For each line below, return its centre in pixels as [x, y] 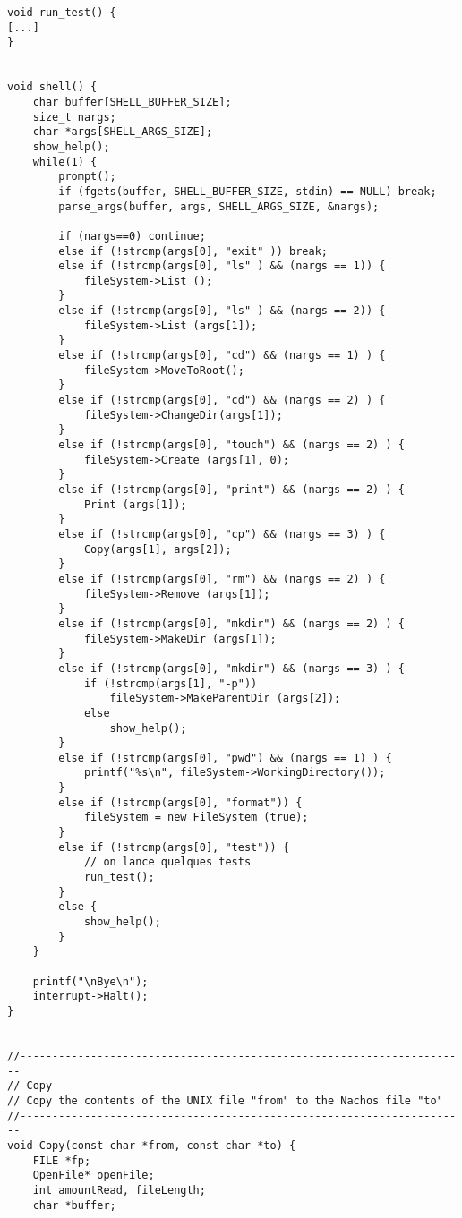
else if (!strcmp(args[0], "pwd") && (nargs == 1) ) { [225, 758]
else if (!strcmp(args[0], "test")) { [174, 847]
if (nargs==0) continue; [132, 236]
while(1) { [65, 162]
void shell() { [52, 87]
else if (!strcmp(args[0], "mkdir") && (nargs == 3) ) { [231, 668]
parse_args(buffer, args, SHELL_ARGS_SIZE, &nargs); [219, 206]
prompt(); [87, 177]
